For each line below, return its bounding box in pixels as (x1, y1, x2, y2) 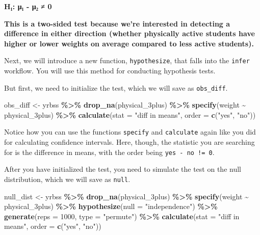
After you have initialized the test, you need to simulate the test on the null (4, 164, 241, 174)
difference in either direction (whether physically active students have (4, 28, 255, 39)
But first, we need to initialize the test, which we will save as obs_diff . (4, 82, 228, 93)
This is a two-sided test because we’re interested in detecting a (4, 18, 230, 29)
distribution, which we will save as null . (4, 173, 131, 184)
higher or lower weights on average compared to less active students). (4, 38, 254, 48)
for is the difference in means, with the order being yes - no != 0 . (4, 146, 215, 157)
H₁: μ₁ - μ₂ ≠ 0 (4, 1, 52, 11)
